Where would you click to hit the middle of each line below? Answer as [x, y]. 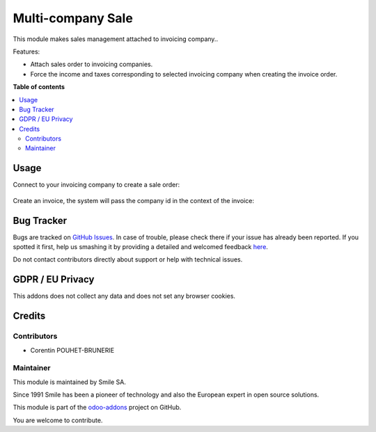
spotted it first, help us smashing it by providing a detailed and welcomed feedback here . [140, 247]
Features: [26, 51]
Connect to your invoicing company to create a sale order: [96, 185]
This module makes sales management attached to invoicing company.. [116, 39]
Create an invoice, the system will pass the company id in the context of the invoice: [133, 200]
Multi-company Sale [73, 18]
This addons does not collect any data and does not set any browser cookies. [124, 296]
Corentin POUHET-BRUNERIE [72, 350]
